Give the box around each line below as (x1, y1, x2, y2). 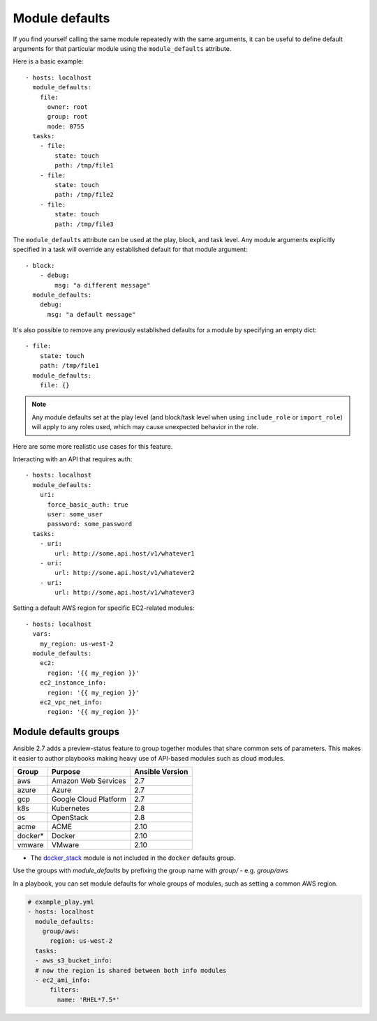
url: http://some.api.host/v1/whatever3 (54, 588, 195, 597)
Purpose (51, 767, 80, 777)
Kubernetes (51, 803, 90, 813)
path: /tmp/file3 (54, 220, 114, 228)
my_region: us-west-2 (39, 639, 114, 648)
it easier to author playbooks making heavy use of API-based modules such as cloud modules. (13, 754, 286, 762)
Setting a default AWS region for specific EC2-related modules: (13, 604, 195, 612)
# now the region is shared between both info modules (35, 967, 227, 974)
